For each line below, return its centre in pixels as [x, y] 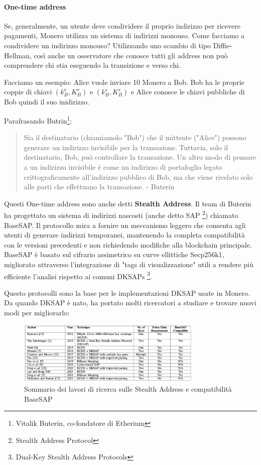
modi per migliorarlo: [37, 313]
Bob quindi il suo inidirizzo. [47, 102]
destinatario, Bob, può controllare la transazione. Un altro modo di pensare [140, 157]
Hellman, [18, 55]
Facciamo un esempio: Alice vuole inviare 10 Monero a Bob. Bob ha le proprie [124, 82]
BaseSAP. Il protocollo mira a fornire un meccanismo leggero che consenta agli [125, 225]
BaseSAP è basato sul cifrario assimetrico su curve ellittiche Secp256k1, [114, 254]
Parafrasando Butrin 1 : [38, 120]
